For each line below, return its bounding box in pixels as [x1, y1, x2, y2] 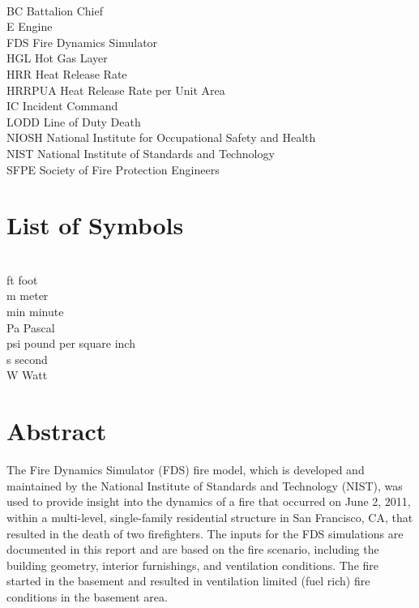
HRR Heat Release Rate [6, 65, 127, 82]
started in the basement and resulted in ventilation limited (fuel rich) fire [6, 572, 370, 589]
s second [6, 350, 48, 367]
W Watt [6, 366, 48, 383]
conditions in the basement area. [6, 588, 168, 605]
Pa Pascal [6, 319, 55, 336]
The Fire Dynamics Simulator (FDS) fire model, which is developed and [6, 461, 365, 478]
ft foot [6, 271, 38, 288]
